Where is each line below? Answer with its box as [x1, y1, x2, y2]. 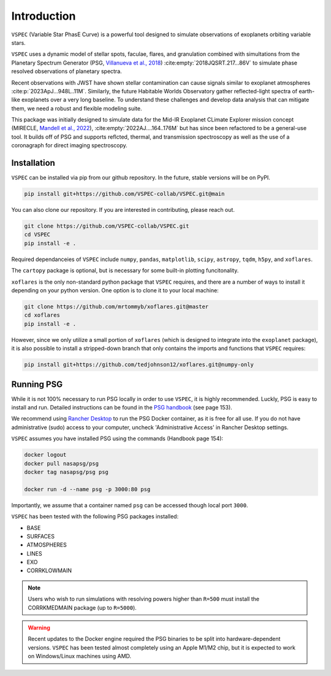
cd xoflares [24, 312, 61, 319]
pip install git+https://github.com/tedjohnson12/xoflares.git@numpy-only [24, 361, 254, 368]
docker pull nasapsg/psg [24, 460, 99, 467]
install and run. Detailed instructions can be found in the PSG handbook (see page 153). [11, 404, 232, 411]
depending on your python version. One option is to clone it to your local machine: [11, 287, 219, 294]
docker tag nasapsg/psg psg [24, 468, 108, 475]
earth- [298, 87, 315, 95]
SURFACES [26, 532, 55, 540]
